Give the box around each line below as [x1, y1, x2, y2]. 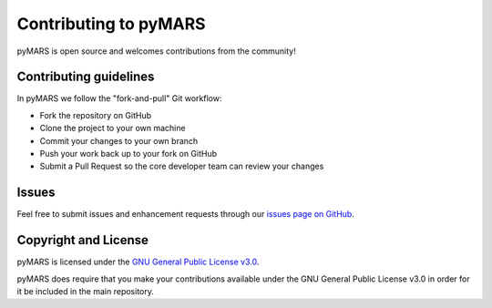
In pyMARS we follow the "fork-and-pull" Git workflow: [16, 93, 222, 104]
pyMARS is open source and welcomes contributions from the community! [16, 46, 296, 56]
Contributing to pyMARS [16, 14, 206, 34]
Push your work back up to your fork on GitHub [39, 149, 218, 159]
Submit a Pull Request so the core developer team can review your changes [39, 160, 324, 172]
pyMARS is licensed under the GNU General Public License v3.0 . [16, 256, 260, 268]
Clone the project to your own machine [39, 123, 186, 134]
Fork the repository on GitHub [39, 109, 152, 120]
